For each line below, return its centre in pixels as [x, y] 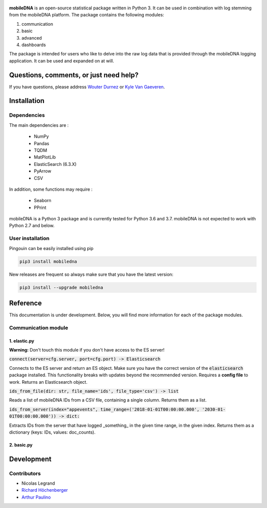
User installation [29, 239]
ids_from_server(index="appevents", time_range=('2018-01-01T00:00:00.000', [104, 409]
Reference [25, 303]
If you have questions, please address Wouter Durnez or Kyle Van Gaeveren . [87, 87]
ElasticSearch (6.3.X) [55, 164]
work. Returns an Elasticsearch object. [48, 382]
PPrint [40, 207]
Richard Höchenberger [45, 490]
